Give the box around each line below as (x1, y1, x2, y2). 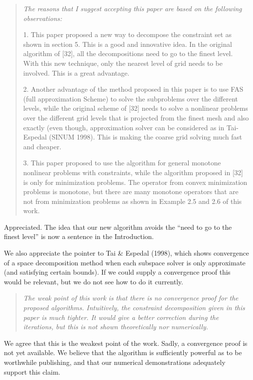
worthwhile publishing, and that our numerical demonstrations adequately (4, 357, 226, 367)
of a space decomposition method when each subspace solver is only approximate (4, 257, 246, 267)
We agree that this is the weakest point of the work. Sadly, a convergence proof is (4, 338, 248, 348)
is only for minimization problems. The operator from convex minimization (23, 177, 248, 187)
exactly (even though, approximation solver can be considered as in (23, 122, 224, 132)
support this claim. (4, 366, 60, 377)
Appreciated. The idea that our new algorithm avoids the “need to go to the (4, 221, 232, 232)
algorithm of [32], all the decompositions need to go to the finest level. (23, 48, 233, 59)
